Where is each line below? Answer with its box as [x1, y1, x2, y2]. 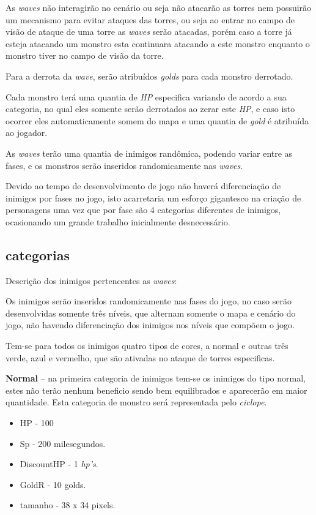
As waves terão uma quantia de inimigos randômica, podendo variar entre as [6, 146, 293, 159]
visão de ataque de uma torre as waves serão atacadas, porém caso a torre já [6, 25, 292, 38]
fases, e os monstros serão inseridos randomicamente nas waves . [6, 159, 243, 171]
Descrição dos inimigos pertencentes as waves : [6, 274, 177, 287]
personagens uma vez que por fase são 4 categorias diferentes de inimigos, [6, 203, 281, 216]
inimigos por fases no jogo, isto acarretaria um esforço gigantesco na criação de [6, 191, 301, 204]
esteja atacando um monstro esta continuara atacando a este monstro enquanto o [6, 37, 310, 50]
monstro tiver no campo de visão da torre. [6, 49, 164, 62]
